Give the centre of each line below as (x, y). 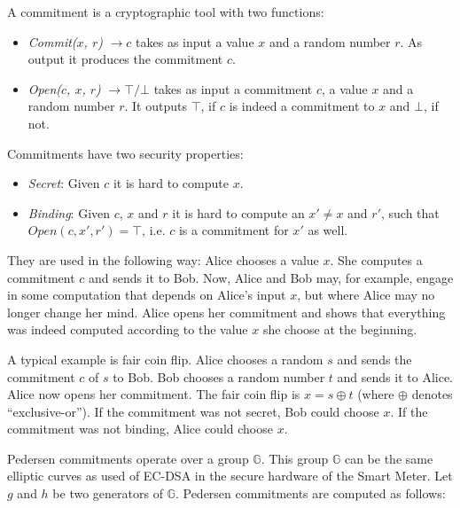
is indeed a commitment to (302, 106)
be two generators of (108, 493)
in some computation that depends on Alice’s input (147, 295)
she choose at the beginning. (340, 329)
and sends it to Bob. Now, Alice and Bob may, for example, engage (271, 277)
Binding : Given (69, 212)
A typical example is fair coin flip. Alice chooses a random (165, 359)
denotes (432, 394)
